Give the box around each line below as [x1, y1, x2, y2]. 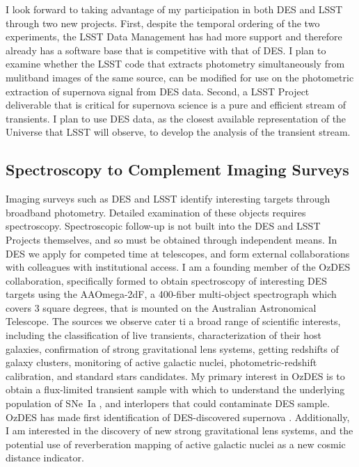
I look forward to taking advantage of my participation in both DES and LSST [6, 2, 343, 16]
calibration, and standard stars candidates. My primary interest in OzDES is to [6, 368, 345, 383]
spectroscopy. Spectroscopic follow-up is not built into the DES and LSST [6, 219, 321, 233]
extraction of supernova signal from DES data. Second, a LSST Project [6, 84, 310, 98]
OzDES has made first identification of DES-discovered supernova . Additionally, [6, 409, 350, 424]
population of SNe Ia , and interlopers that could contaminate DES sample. [6, 396, 330, 411]
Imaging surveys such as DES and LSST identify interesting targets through [6, 191, 330, 206]
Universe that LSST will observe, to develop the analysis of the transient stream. [6, 125, 351, 139]
